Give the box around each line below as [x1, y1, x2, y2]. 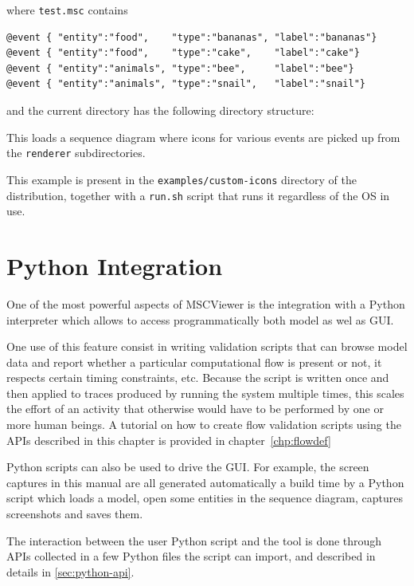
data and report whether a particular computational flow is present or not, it [6, 353, 382, 370]
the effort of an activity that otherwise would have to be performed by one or [6, 400, 384, 417]
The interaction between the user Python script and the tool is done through [6, 532, 382, 549]
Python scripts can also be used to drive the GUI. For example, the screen [6, 458, 369, 475]
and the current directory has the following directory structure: [6, 102, 314, 119]
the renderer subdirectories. [6, 144, 146, 161]
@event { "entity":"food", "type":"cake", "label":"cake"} [6, 47, 360, 59]
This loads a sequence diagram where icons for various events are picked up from [6, 128, 400, 145]
